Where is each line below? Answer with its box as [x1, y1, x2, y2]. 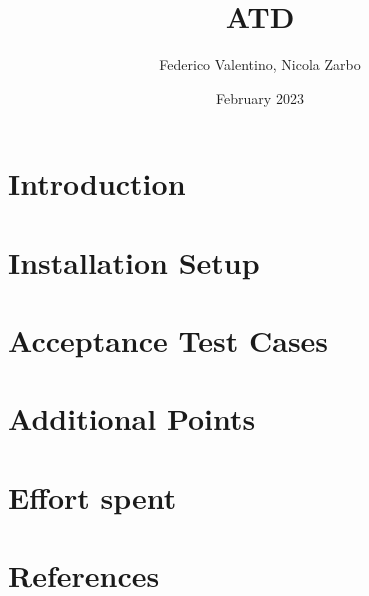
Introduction [8, 163, 186, 204]
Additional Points [8, 398, 256, 439]
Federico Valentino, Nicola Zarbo [159, 54, 361, 75]
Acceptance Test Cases [8, 320, 329, 361]
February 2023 [216, 87, 304, 108]
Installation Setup [8, 241, 260, 282]
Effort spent [8, 476, 177, 517]
